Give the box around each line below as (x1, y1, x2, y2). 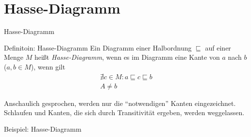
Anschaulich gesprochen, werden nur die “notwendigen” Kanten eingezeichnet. (4, 98, 236, 108)
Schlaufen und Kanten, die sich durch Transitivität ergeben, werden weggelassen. (4, 107, 245, 118)
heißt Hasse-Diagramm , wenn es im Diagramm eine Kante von (34, 52, 220, 62)
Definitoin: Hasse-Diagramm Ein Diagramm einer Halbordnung (4, 42, 192, 52)
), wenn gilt (31, 61, 66, 71)
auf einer (205, 42, 231, 52)
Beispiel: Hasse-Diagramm (4, 123, 82, 134)
